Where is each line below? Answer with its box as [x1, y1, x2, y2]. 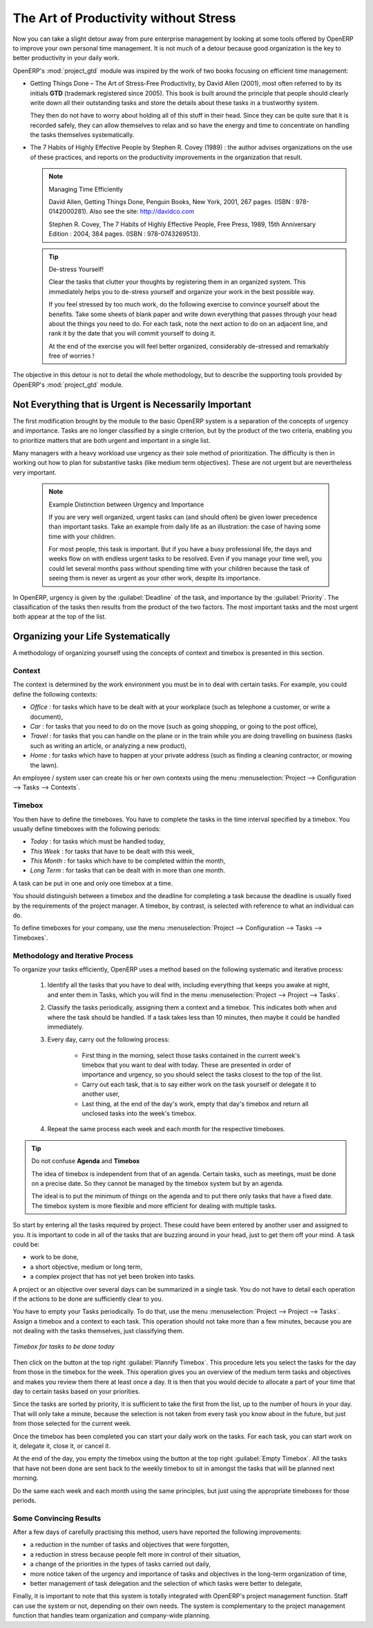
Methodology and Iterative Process [12, 951, 134, 960]
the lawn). [30, 761, 59, 769]
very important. [12, 468, 57, 477]
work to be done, [30, 1253, 79, 1261]
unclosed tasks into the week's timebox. [82, 1109, 197, 1117]
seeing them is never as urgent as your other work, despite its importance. [48, 574, 260, 583]
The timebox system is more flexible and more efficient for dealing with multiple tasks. [31, 1201, 277, 1210]
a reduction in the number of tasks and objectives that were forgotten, [30, 1540, 229, 1549]
